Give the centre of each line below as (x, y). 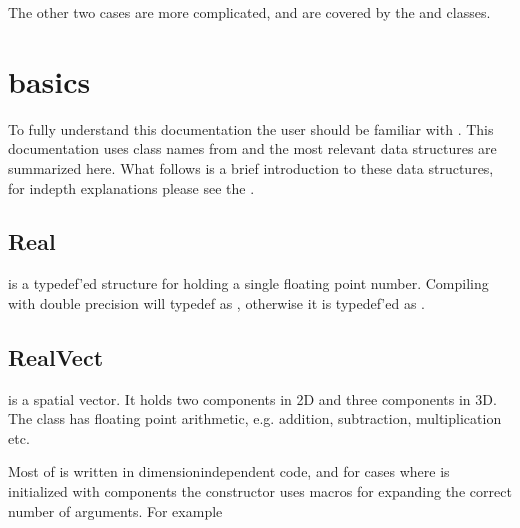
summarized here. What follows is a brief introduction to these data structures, (251, 167)
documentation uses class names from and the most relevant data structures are (252, 148)
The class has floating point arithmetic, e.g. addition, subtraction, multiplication (255, 418)
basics (49, 80)
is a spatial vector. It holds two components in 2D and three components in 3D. (252, 398)
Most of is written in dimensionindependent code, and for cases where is (229, 471)
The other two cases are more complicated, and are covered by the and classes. (249, 12)
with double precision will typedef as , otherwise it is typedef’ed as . (216, 302)
